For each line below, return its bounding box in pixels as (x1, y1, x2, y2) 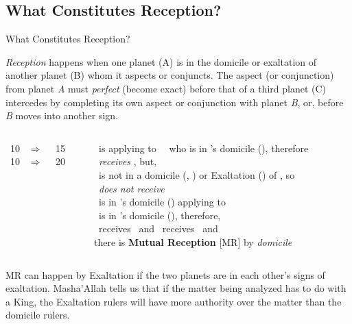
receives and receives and (99, 221, 218, 236)
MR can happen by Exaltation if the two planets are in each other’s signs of (5, 267, 325, 282)
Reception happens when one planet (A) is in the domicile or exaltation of (5, 54, 317, 68)
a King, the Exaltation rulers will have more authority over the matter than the (5, 294, 342, 308)
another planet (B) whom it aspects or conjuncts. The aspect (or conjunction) (5, 68, 334, 82)
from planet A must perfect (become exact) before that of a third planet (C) (5, 81, 327, 95)
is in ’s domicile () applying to (99, 195, 226, 209)
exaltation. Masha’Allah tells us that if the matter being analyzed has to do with (5, 281, 347, 295)
